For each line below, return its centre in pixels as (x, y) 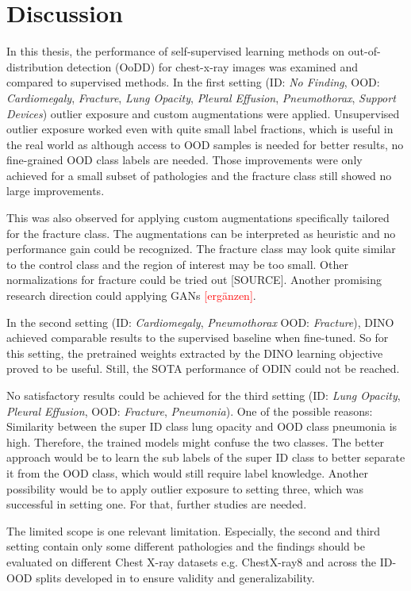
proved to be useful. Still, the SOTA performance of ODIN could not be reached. (203, 368)
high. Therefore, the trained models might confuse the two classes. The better (196, 441)
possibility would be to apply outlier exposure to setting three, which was (185, 488)
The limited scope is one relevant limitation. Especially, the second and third (194, 530)
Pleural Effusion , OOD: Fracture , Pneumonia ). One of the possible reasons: (190, 411)
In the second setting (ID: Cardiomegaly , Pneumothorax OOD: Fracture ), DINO (200, 322)
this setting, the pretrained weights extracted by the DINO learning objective (195, 353)
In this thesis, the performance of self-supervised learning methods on (176, 51)
